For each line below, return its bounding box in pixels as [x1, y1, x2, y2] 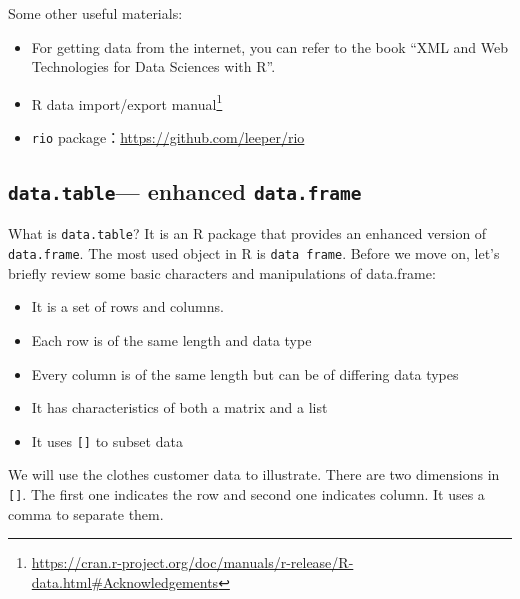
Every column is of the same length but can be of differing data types [31, 363, 459, 384]
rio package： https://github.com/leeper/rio [31, 127, 305, 148]
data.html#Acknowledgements [31, 571, 219, 592]
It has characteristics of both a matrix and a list [31, 397, 328, 418]
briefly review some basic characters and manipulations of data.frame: [8, 262, 436, 283]
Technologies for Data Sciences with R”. [31, 56, 276, 77]
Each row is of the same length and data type [31, 329, 312, 350]
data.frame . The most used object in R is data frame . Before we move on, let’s [8, 243, 500, 264]
